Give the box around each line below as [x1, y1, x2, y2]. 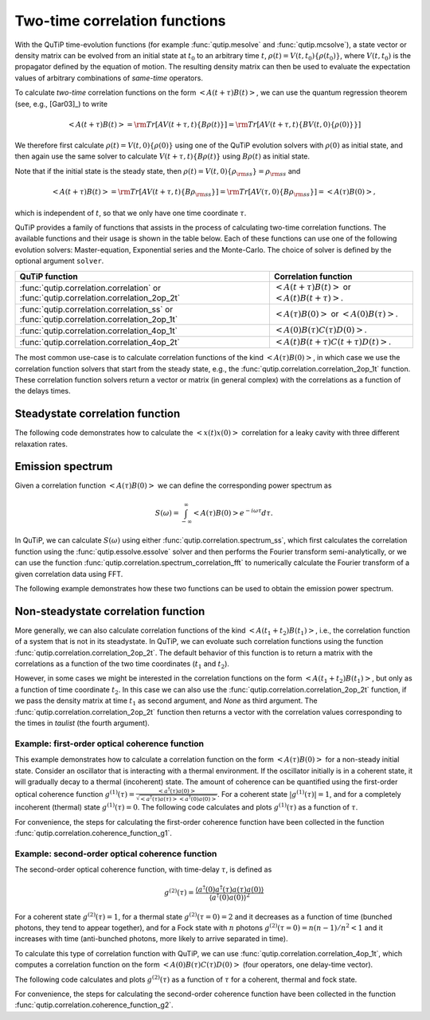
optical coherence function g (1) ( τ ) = [14, 789, 135, 798]
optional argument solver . [14, 256, 104, 266]
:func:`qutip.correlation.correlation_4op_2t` [19, 336, 181, 347]
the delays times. [14, 386, 71, 396]
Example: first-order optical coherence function [14, 738, 205, 749]
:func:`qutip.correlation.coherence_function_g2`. [14, 1000, 174, 1010]
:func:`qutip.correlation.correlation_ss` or [19, 304, 174, 315]
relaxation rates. [14, 439, 68, 449]
